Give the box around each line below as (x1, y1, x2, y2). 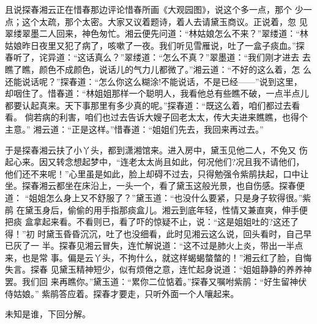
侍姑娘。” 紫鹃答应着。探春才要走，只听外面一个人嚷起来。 (5, 287, 239, 300)
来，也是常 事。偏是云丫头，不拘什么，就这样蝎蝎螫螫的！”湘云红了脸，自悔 (5, 251, 312, 263)
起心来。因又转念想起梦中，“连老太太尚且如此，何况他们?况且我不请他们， (5, 155, 305, 168)
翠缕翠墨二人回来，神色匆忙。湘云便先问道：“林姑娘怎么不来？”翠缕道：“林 (5, 27, 308, 40)
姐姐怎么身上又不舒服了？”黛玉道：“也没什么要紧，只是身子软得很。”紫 (29, 191, 311, 204)
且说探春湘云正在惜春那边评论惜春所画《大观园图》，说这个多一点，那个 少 (5, 3, 304, 15)
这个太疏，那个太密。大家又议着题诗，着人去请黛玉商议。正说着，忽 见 (21, 15, 308, 28)
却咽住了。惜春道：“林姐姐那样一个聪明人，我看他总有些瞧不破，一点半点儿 (5, 87, 309, 100)
